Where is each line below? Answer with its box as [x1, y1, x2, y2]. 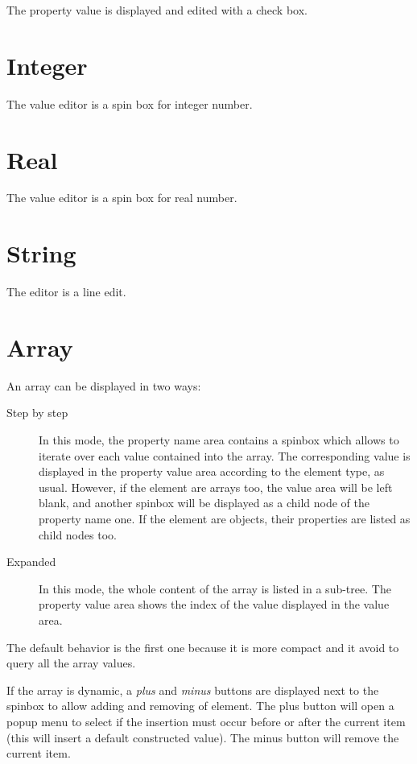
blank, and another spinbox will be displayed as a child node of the [39, 494, 370, 511]
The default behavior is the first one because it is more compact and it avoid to [6, 638, 399, 655]
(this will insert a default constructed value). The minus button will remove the [6, 729, 399, 745]
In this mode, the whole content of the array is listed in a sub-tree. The [39, 580, 391, 597]
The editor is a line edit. [6, 283, 126, 300]
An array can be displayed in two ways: [6, 377, 201, 394]
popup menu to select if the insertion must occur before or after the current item [6, 712, 406, 729]
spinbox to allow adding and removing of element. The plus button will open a [6, 697, 394, 714]
